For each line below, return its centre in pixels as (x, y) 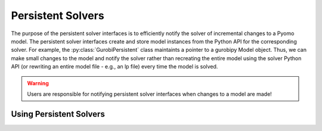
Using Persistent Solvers (58, 114)
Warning (38, 83)
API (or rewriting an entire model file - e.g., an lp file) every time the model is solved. (114, 67)
